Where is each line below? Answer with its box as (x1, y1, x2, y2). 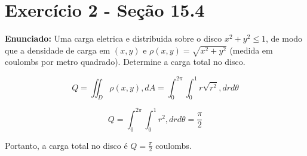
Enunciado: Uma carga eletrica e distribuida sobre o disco (5, 32, 222, 45)
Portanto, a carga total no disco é (5, 139, 128, 151)
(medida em (229, 43, 273, 56)
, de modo (266, 32, 303, 45)
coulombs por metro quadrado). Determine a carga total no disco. (5, 55, 245, 68)
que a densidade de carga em (5, 43, 110, 56)
